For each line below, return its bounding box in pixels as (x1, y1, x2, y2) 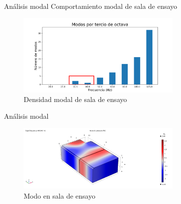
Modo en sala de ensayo (24, 190, 96, 201)
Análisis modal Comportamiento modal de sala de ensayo (4, 1, 178, 11)
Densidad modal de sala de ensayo (24, 94, 127, 104)
